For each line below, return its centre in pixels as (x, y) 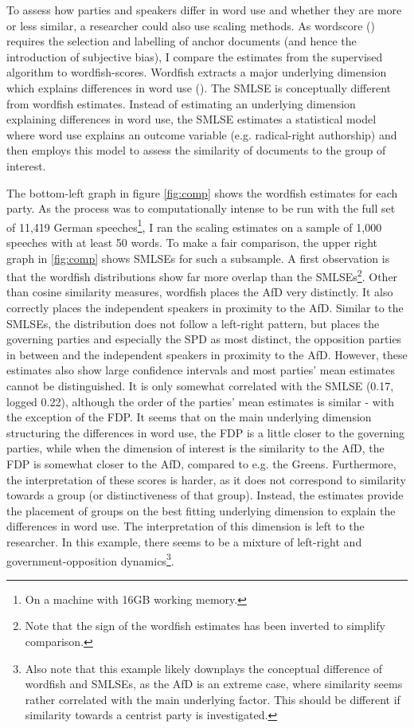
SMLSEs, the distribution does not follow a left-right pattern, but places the (193, 323)
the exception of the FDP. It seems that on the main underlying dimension (189, 417)
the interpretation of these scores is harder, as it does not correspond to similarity (206, 479)
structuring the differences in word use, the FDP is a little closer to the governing (206, 432)
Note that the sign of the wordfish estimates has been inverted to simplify (205, 626)
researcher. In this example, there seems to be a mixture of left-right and (184, 541)
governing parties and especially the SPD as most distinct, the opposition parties (204, 339)
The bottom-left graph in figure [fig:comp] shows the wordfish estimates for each (202, 192)
